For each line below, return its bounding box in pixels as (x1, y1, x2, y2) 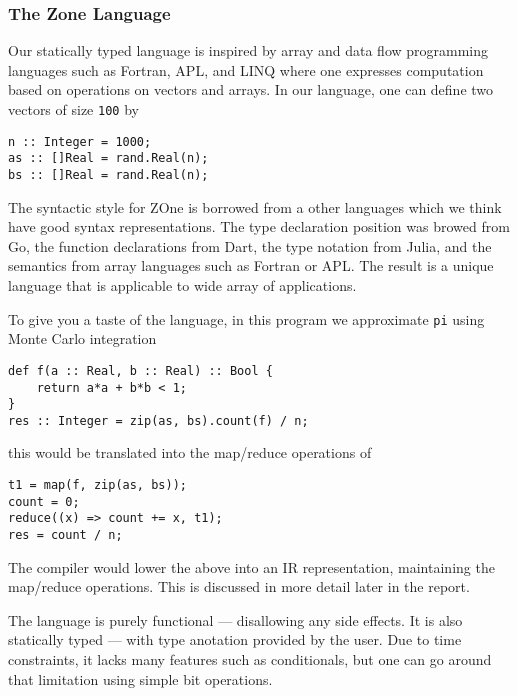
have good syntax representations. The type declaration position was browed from (8, 216, 510, 237)
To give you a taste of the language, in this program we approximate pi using (8, 308, 485, 329)
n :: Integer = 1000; (8, 134, 152, 149)
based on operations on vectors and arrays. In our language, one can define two (8, 79, 494, 100)
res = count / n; (8, 528, 123, 543)
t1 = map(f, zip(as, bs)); (8, 478, 187, 493)
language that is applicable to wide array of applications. (8, 275, 357, 295)
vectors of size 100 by (8, 99, 139, 119)
